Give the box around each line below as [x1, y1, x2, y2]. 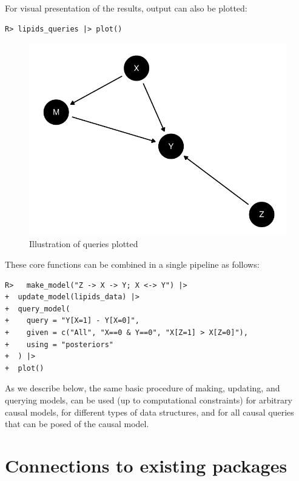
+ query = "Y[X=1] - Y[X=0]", [5, 316, 139, 325]
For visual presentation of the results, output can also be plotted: [5, 2, 247, 14]
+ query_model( [5, 304, 70, 313]
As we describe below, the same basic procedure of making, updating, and [5, 382, 280, 394]
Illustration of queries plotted [29, 237, 138, 250]
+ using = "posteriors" [5, 340, 113, 349]
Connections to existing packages [5, 453, 287, 477]
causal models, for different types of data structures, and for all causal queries [5, 405, 294, 418]
